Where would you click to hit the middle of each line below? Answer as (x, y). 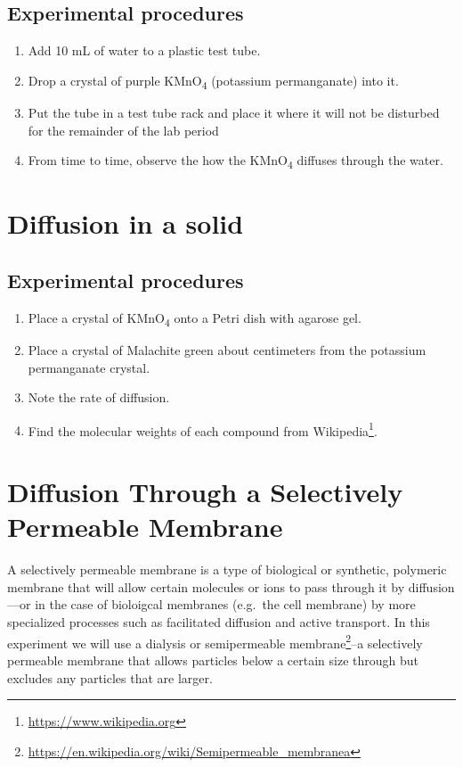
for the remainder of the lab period (123, 130)
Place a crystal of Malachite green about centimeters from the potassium (227, 349)
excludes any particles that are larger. (110, 677)
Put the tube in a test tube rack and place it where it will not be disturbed (234, 112)
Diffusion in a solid (126, 223)
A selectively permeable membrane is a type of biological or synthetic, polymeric (227, 569)
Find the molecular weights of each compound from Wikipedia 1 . (203, 429)
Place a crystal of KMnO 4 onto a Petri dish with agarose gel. (195, 318)
